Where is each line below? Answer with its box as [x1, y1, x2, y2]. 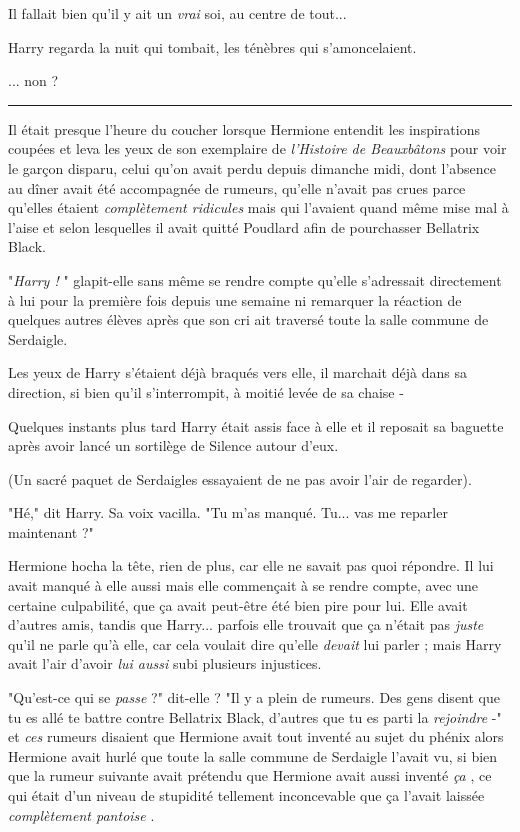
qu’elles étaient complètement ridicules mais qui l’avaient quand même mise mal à [8, 197, 509, 218]
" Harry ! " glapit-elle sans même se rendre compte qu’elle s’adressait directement [8, 269, 502, 290]
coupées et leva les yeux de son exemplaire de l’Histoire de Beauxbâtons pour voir [8, 138, 507, 159]
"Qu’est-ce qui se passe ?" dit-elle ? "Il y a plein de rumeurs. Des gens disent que [8, 687, 500, 708]
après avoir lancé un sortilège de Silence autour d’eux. [8, 435, 339, 456]
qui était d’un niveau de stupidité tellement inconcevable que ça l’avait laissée [8, 785, 485, 805]
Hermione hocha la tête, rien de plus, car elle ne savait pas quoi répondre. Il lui [8, 555, 494, 576]
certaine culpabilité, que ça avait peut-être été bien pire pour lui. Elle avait [8, 594, 468, 615]
